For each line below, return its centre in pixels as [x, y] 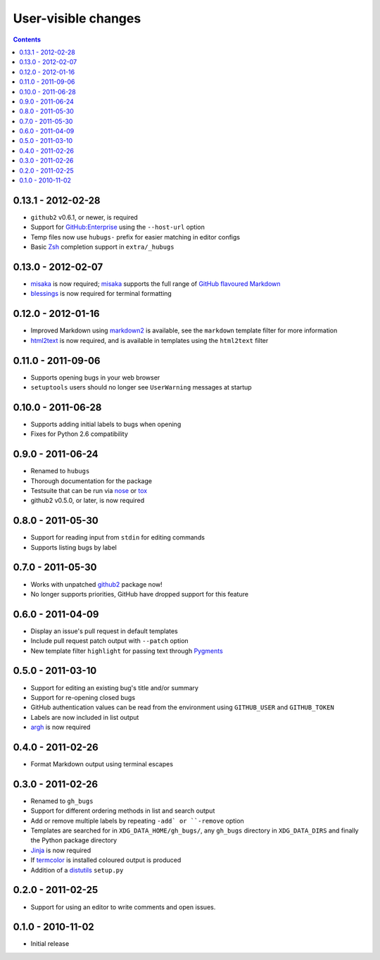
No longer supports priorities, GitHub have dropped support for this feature [140, 594]
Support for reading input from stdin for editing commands [118, 537]
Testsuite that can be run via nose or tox [89, 490]
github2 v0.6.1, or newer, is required [84, 217]
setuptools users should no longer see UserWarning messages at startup [141, 387]
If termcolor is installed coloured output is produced [106, 860]
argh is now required [61, 727]
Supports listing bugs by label [74, 547]
